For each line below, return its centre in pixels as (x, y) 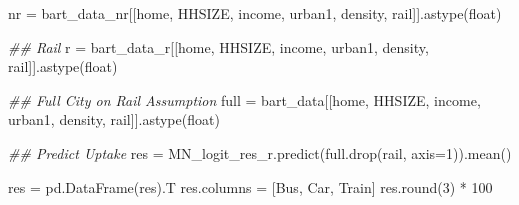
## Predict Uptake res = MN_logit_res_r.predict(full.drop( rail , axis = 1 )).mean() (260, 152)
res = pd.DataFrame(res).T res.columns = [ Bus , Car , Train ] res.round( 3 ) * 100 (250, 186)
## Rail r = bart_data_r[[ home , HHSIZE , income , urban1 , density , (218, 46)
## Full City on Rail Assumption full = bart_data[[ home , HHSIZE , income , (244, 99)
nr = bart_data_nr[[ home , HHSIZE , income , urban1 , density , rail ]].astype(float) (255, 13)
